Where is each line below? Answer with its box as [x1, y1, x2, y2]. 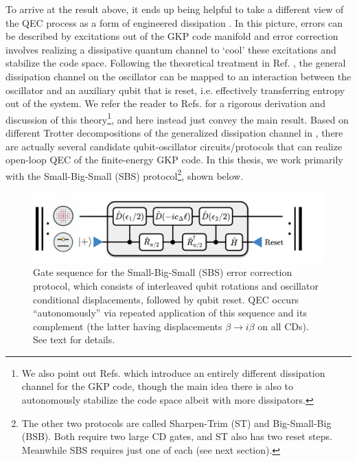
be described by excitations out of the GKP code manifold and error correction [5, 29, 338, 43]
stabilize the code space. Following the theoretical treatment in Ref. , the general [5, 56, 346, 70]
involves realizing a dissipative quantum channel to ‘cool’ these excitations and [5, 42, 336, 56]
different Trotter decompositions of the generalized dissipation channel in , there [5, 126, 343, 139]
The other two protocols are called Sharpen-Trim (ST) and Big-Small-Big [21, 415, 332, 430]
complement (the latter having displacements [33, 319, 222, 333]
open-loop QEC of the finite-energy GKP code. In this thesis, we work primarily [5, 152, 343, 167]
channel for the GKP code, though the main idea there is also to [21, 379, 294, 393]
